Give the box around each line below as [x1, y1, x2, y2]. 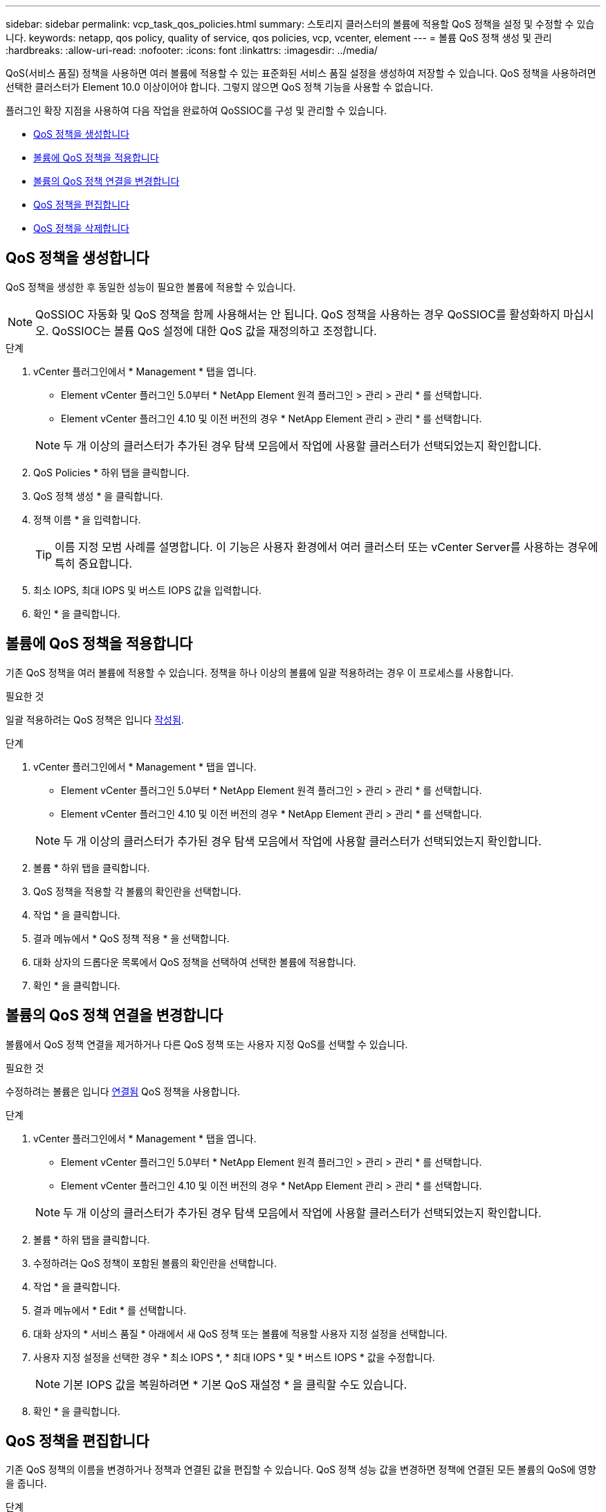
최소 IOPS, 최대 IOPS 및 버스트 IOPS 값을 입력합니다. [33, 584, 261, 596]
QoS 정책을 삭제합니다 [33, 222, 129, 234]
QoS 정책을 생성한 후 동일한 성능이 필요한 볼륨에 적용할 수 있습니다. [6, 280, 296, 293]
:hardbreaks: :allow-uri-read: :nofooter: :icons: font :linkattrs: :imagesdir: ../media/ [6, 44, 378, 56]
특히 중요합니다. [55, 556, 133, 570]
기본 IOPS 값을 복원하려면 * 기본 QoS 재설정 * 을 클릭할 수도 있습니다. [63, 1377, 407, 1392]
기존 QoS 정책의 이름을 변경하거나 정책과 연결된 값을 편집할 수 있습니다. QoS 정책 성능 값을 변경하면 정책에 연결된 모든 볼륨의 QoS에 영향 [6, 1464, 596, 1476]
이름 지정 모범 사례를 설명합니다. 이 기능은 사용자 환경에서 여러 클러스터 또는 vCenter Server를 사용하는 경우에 [55, 539, 598, 554]
